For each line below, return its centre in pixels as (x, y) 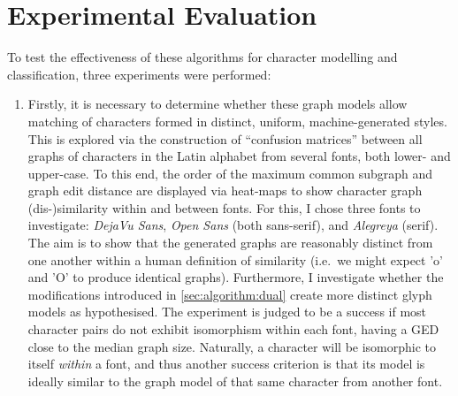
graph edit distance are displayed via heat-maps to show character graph (225, 190)
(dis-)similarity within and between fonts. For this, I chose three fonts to (224, 207)
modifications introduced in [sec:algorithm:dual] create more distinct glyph (230, 294)
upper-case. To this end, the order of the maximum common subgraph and (230, 173)
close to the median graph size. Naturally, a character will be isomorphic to (232, 346)
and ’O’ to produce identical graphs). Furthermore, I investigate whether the (236, 277)
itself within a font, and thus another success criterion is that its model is (226, 364)
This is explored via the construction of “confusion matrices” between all (225, 138)
